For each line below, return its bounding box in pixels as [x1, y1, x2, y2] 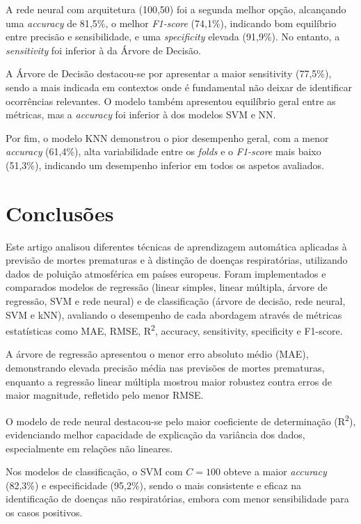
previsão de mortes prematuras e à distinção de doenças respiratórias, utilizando [6, 253, 348, 267]
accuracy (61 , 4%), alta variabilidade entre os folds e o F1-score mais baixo [6, 144, 321, 159]
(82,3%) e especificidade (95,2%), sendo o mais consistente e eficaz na [6, 477, 301, 492]
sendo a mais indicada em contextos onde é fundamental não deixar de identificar [6, 79, 353, 94]
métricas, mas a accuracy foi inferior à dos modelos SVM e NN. [6, 107, 276, 122]
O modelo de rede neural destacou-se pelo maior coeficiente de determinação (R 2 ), [6, 411, 356, 428]
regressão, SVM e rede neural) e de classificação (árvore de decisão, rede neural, [6, 294, 346, 308]
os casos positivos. [6, 505, 83, 520]
